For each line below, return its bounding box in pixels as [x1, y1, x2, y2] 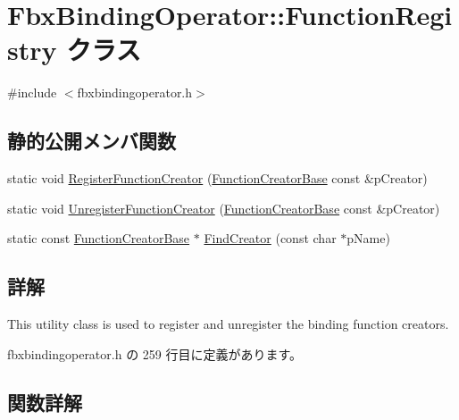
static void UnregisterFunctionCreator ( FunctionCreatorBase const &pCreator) [7, 198, 440, 217]
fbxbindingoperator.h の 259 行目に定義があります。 [7, 344, 303, 363]
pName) [346, 229, 390, 248]
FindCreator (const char [204, 229, 337, 248]
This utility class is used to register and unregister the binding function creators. [7, 315, 449, 333]
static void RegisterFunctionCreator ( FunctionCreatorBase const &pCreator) [7, 169, 428, 188]
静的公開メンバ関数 [7, 127, 176, 155]
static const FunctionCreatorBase [7, 229, 190, 248]
